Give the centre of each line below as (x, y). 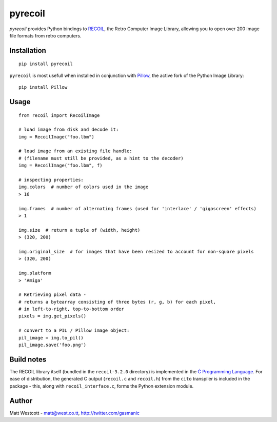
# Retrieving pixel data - (53, 295)
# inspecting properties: (51, 180)
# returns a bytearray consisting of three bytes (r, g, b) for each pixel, (117, 302)
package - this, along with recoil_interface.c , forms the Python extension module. (102, 386)
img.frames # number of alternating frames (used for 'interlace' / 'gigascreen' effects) (137, 208)
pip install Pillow (43, 87)
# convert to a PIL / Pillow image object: (74, 330)
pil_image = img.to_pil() (51, 338)
